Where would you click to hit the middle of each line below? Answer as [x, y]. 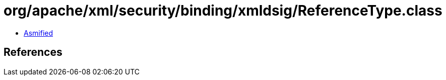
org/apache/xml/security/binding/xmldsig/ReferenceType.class [223, 11]
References [33, 52]
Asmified [39, 33]
